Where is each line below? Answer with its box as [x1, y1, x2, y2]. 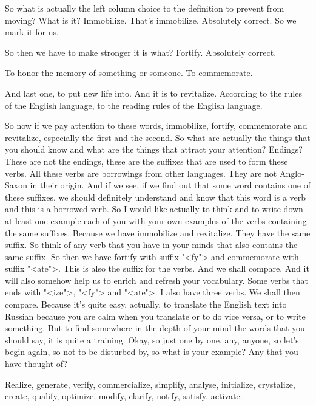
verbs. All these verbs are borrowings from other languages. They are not [5, 167, 277, 179]
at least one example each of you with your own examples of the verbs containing [5, 214, 307, 227]
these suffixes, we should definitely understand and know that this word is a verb [5, 190, 306, 203]
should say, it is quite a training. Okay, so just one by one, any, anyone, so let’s [5, 333, 299, 346]
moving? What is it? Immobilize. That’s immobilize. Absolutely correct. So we [5, 13, 297, 26]
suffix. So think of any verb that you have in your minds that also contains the [5, 238, 298, 251]
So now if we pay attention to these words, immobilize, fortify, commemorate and [5, 119, 308, 132]
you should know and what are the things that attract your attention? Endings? [5, 143, 303, 156]
